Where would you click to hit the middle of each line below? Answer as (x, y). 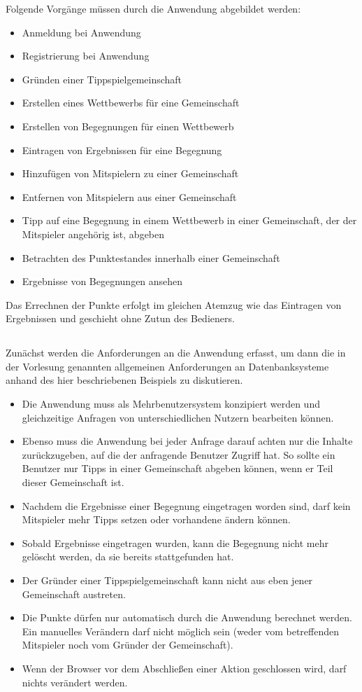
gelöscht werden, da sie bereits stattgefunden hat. (128, 556)
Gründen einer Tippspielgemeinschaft (102, 79)
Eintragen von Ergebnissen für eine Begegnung (122, 150)
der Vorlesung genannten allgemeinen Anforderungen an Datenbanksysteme (167, 366)
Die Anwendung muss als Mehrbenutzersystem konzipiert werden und (171, 404)
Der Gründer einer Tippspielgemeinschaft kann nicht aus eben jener (167, 580)
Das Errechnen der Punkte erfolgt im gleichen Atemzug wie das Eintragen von (174, 304)
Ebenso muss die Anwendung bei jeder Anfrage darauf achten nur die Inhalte (187, 441)
